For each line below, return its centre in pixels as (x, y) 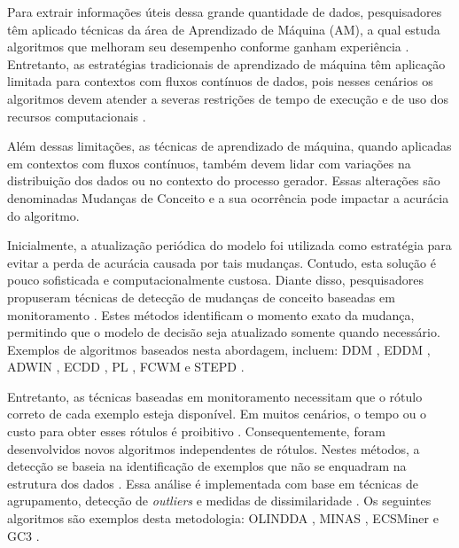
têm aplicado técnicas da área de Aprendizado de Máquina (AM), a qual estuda (224, 29)
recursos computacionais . (77, 116)
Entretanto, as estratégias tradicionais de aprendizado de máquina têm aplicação (226, 63)
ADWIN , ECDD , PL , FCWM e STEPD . (126, 367)
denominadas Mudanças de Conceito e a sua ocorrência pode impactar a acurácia (228, 197)
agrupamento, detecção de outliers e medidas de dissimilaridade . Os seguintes (219, 501)
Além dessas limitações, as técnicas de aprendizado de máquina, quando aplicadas (229, 146)
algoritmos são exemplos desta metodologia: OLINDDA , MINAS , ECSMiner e (223, 518)
